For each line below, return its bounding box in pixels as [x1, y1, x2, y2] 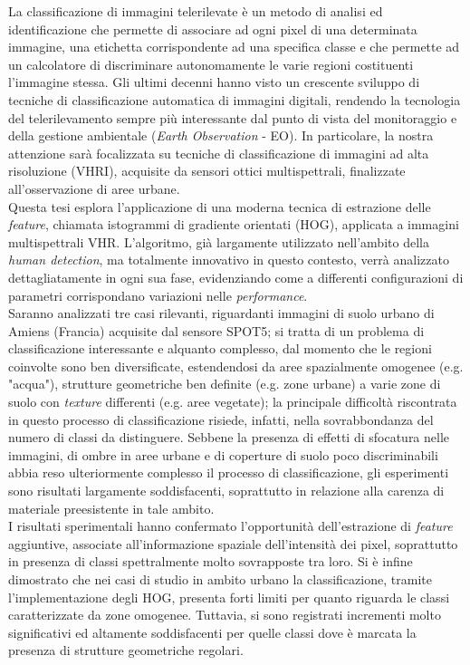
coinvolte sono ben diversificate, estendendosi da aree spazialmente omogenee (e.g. [8, 356, 464, 375]
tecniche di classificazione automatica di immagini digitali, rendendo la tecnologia [8, 90, 461, 109]
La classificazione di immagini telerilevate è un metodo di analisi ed [8, 2, 383, 20]
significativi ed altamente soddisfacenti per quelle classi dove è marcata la [8, 622, 417, 641]
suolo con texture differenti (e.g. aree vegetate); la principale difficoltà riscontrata [8, 392, 457, 411]
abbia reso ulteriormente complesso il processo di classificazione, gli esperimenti [8, 463, 449, 482]
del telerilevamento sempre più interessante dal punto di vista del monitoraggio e [8, 108, 457, 127]
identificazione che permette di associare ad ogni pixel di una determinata [8, 19, 417, 38]
